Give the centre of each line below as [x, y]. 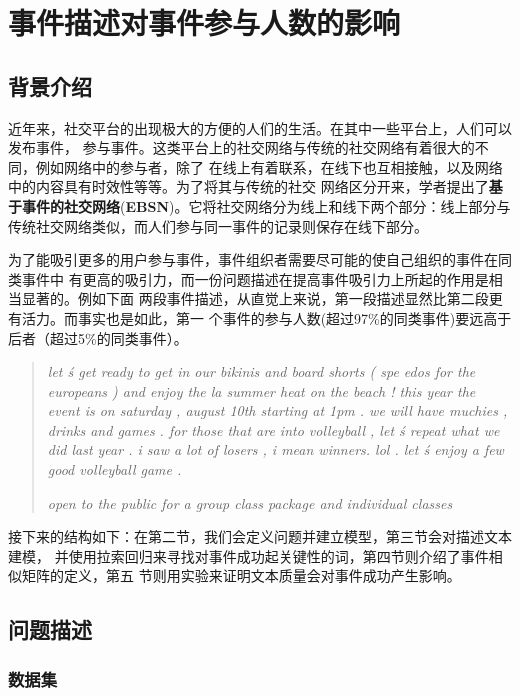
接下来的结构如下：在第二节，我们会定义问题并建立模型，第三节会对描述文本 [260, 536]
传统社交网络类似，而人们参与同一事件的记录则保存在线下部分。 [218, 225]
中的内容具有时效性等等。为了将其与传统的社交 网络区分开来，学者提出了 [248, 186]
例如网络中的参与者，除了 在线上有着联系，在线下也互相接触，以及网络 [269, 166]
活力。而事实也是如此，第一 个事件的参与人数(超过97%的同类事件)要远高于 [266, 317]
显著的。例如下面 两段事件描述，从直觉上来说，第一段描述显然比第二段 [255, 298]
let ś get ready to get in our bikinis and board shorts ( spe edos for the [261, 371]
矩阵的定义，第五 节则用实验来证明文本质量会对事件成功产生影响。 [241, 575]
